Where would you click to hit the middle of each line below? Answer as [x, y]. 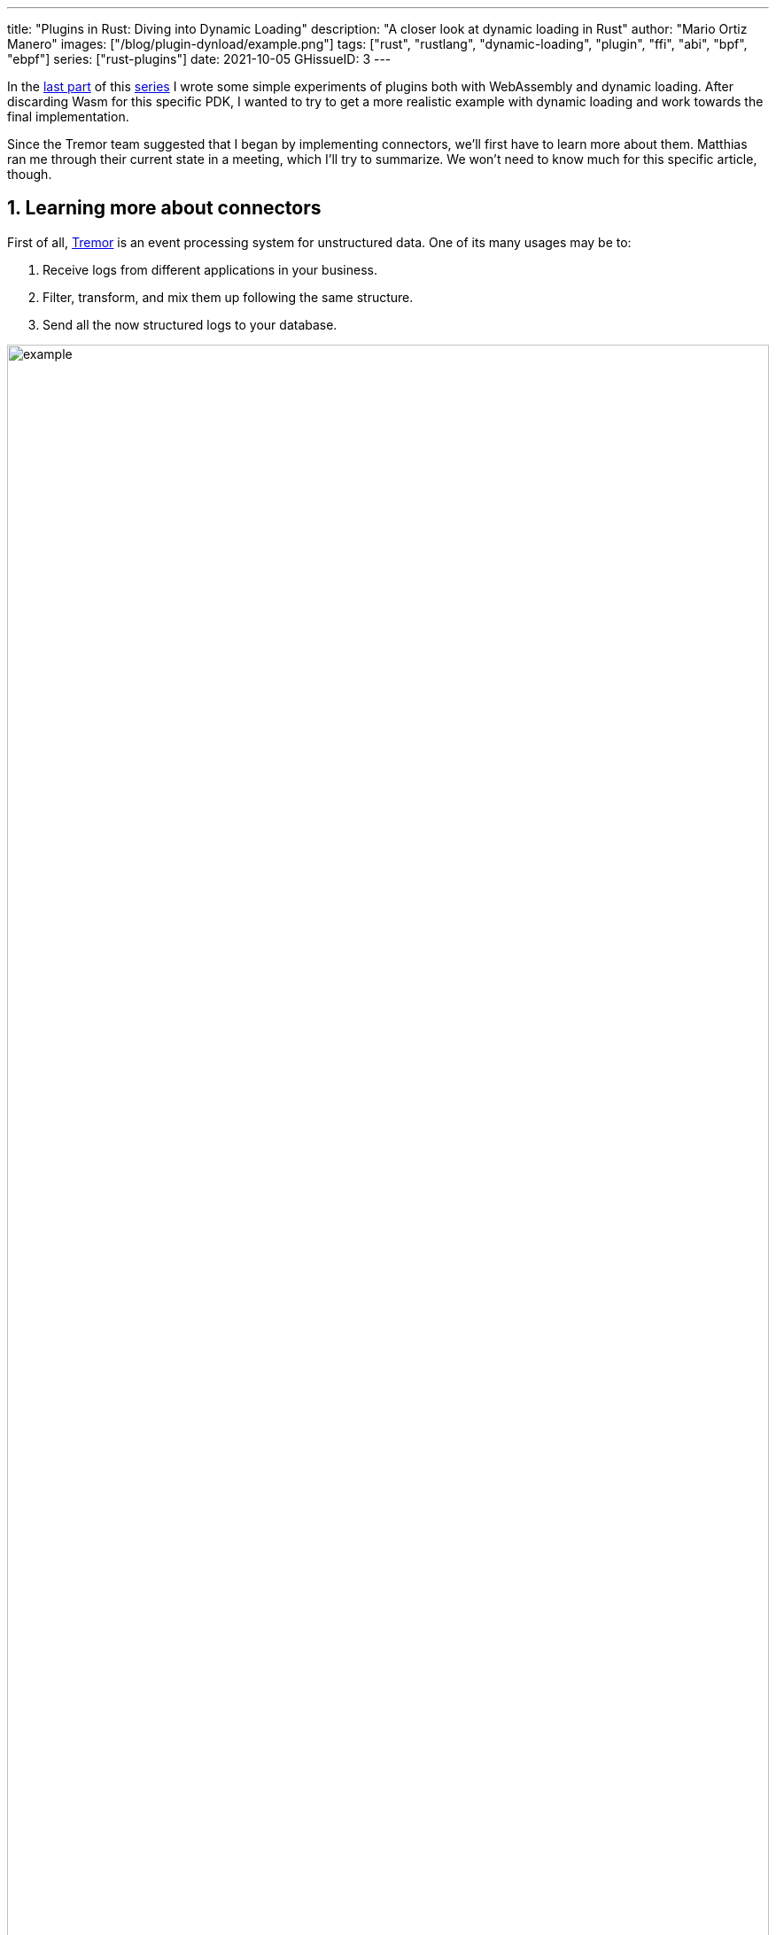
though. [30, 174]
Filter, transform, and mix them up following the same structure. [228, 297]
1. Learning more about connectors [164, 208]
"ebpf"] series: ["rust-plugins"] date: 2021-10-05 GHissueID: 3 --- [199, 59]
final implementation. [68, 117]
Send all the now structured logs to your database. [190, 324]
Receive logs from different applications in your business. [210, 269]
